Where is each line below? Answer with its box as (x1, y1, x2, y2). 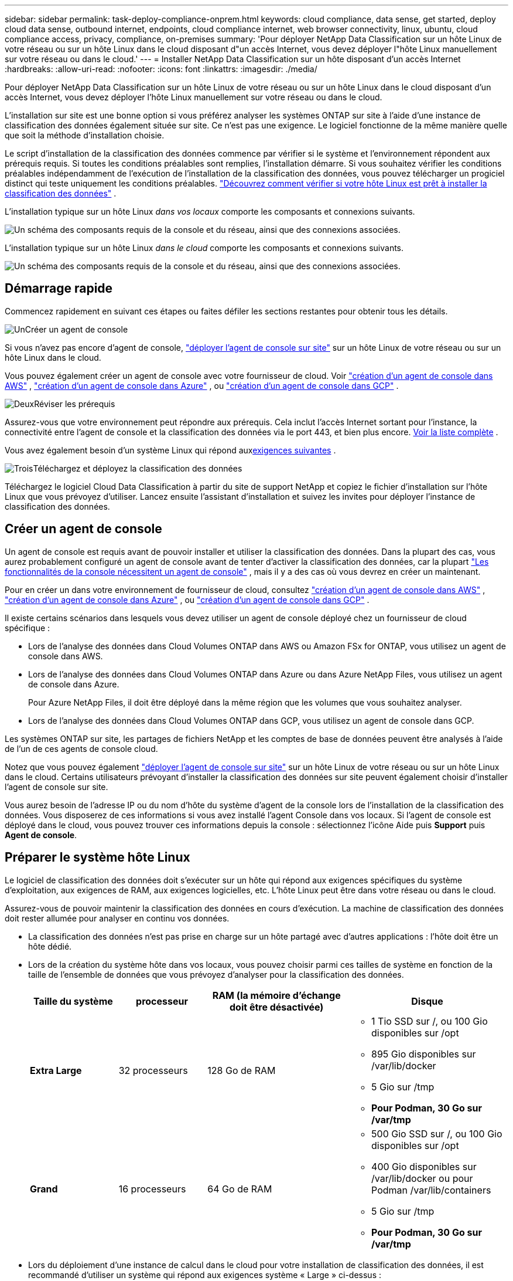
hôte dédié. (28, 941, 72, 951)
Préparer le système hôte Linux (5, 850, 190, 865)
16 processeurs (118, 1182, 186, 1195)
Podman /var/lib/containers (371, 1184, 491, 1196)
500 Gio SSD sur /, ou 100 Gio (371, 1127, 502, 1140)
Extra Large (30, 1064, 82, 1076)
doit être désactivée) (230, 1001, 324, 1013)
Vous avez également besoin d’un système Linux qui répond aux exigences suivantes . (5, 445, 336, 455)
